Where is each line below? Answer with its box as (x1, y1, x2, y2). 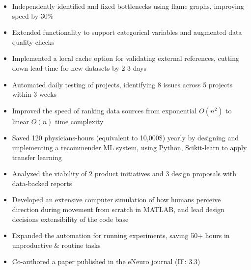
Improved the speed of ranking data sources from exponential (12, 105, 197, 115)
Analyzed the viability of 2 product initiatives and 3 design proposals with (12, 168, 237, 179)
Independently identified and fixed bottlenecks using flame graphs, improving (12, 1, 244, 11)
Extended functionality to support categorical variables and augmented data (12, 27, 242, 37)
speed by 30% (12, 10, 54, 21)
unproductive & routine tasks (12, 240, 101, 250)
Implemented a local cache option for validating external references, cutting (12, 53, 240, 63)
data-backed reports (12, 178, 72, 188)
